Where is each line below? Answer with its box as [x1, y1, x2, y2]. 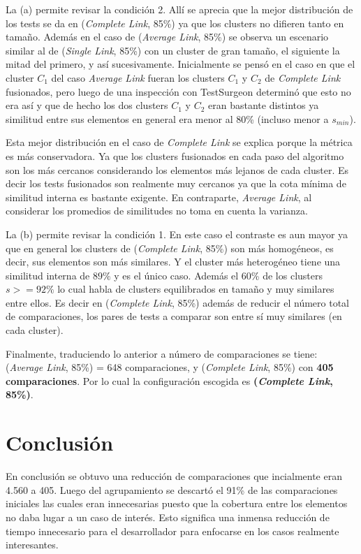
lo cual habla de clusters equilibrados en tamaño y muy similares [57, 282, 334, 296]
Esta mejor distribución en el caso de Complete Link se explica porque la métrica [6, 135, 353, 150]
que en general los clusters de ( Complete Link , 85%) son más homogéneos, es [6, 240, 334, 255]
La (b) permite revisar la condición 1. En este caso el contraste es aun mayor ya [6, 226, 348, 241]
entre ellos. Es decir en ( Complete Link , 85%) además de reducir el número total [6, 295, 349, 309]
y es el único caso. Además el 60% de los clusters [114, 268, 323, 282]
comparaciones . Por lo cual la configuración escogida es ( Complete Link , [6, 373, 333, 388]
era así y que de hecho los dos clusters [6, 98, 168, 112]
